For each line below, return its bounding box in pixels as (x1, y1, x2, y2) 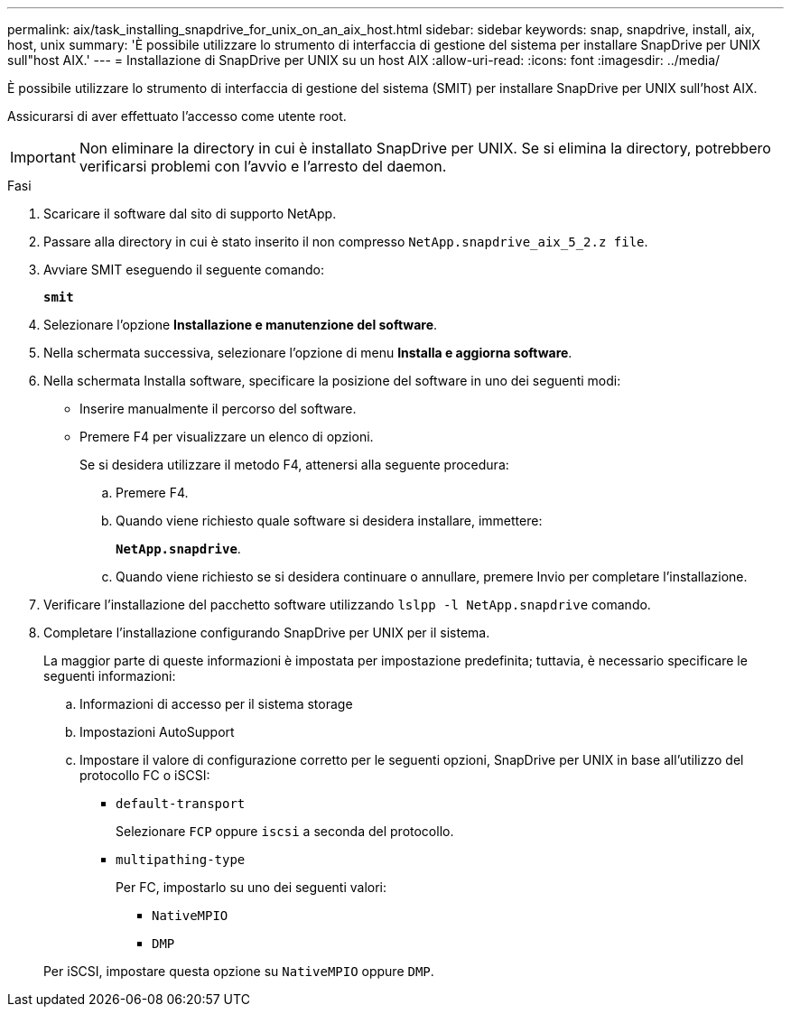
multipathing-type (116, 852, 246, 867)
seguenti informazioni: (43, 668, 176, 684)
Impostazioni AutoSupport (79, 724, 235, 740)
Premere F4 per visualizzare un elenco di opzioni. (79, 429, 374, 444)
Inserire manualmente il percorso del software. (79, 401, 357, 416)
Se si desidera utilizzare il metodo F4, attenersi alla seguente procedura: (79, 457, 509, 472)
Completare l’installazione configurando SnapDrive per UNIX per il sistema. (43, 625, 490, 640)
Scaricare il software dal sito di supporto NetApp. (43, 206, 337, 221)
